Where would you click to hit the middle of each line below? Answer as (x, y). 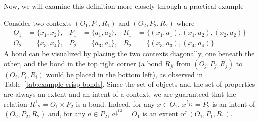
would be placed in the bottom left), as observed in (125, 74)
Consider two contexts (38, 23)
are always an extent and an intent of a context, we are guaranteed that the (120, 94)
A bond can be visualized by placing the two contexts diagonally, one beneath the (129, 54)
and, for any (67, 113)
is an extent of (164, 113)
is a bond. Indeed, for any (115, 103)
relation (16, 103)
